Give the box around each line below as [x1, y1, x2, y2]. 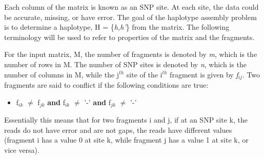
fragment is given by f [170, 69, 238, 79]
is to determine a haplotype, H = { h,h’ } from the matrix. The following [4, 22, 230, 32]
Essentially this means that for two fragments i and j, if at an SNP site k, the [4, 114, 248, 125]
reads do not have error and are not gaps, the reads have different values [4, 124, 232, 135]
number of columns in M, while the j [4, 69, 119, 79]
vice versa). [4, 144, 39, 155]
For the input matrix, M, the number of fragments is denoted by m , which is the [4, 49, 257, 59]
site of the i [126, 69, 163, 79]
